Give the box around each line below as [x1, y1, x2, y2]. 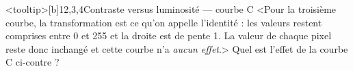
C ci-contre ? [5, 55, 60, 69]
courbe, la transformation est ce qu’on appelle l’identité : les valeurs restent [5, 15, 322, 29]
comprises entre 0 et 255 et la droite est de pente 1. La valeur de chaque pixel [5, 28, 332, 43]
